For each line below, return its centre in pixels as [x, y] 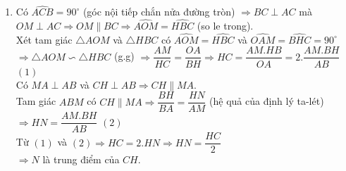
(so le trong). [225, 26]
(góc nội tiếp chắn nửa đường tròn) [159, 12]
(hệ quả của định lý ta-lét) [267, 101]
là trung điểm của [81, 159]
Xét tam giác [44, 39]
